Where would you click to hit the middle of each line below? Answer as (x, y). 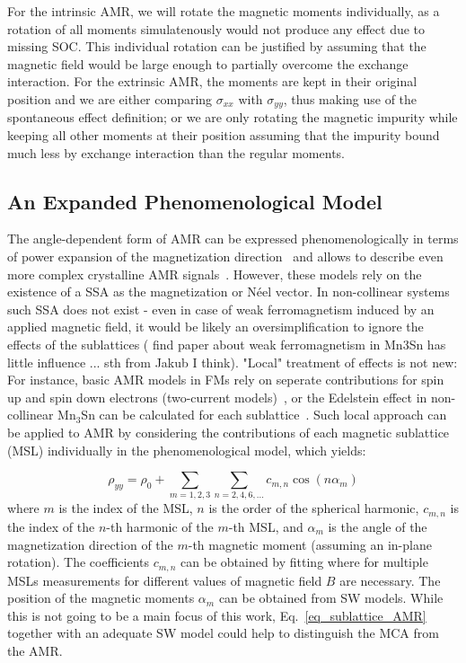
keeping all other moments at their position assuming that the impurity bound (224, 135)
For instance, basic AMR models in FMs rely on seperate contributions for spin (226, 380)
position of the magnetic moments (101, 598)
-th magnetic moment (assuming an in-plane (310, 544)
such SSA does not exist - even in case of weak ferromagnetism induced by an (221, 309)
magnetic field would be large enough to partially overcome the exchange (208, 63)
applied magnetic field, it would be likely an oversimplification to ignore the (215, 327)
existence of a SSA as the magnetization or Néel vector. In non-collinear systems (229, 292)
